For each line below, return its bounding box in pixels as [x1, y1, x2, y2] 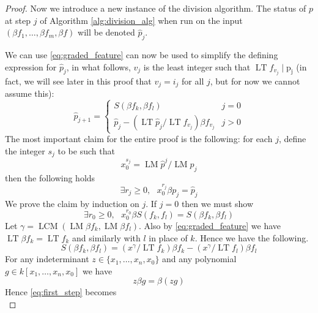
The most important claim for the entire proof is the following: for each [5, 132, 273, 145]
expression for [5, 60, 57, 73]
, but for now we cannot [210, 74, 300, 87]
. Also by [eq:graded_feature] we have [139, 219, 281, 232]
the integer [5, 144, 45, 157]
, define [278, 132, 306, 145]
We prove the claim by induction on [5, 197, 139, 209]
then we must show [181, 197, 254, 209]
